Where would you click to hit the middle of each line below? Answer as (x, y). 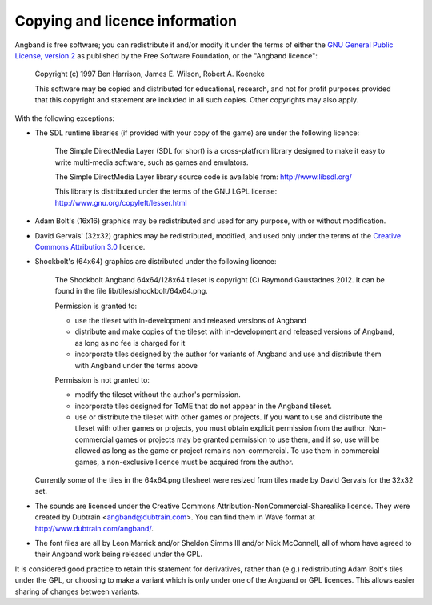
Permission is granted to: (96, 306)
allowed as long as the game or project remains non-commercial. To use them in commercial (227, 451)
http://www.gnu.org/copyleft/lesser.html (121, 202)
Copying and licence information (126, 21)
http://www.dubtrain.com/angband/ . (94, 528)
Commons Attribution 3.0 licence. (90, 247)
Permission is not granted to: (102, 379)
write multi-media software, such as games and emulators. (152, 162)
